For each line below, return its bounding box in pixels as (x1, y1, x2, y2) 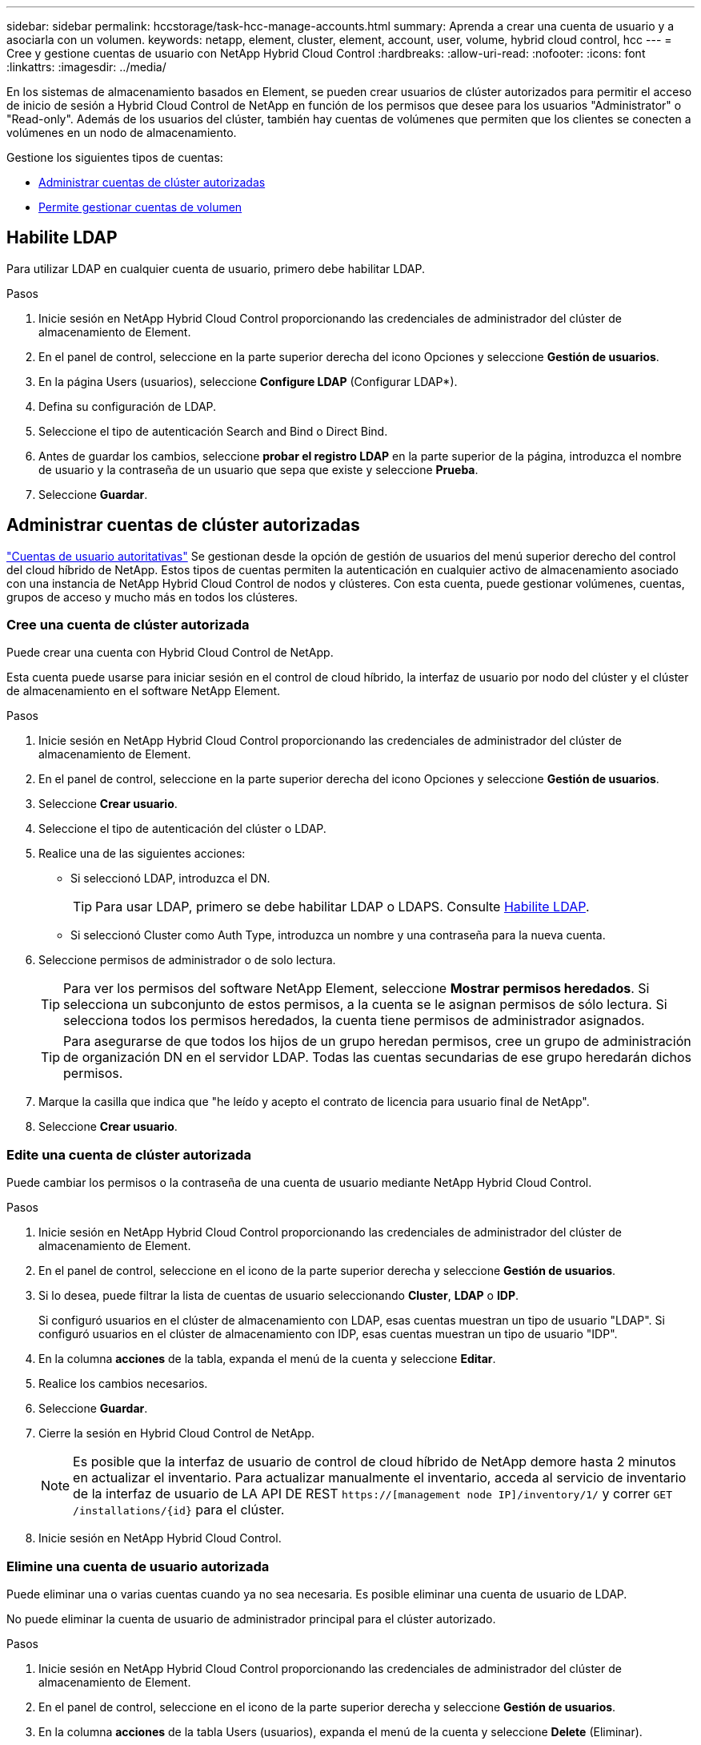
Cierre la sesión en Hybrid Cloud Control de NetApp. (38, 1426, 315, 1441)
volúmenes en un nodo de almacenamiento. (6, 126, 237, 139)
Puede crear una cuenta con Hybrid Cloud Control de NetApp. (6, 645, 334, 660)
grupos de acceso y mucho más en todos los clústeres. (6, 589, 298, 604)
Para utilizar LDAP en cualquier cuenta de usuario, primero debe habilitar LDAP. (6, 261, 425, 275)
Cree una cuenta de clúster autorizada (6, 617, 250, 633)
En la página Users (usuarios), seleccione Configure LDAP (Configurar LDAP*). (38, 374, 458, 388)
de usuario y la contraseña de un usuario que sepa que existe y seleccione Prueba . (38, 462, 479, 476)
